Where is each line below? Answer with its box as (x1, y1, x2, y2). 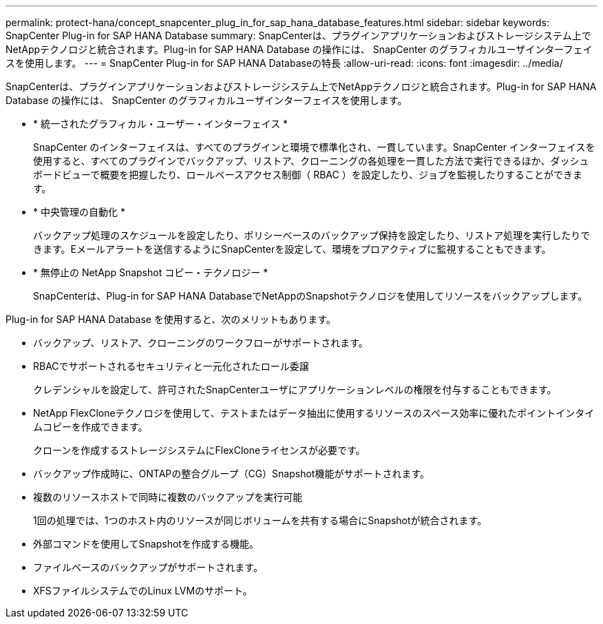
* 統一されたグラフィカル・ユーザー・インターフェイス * (33, 118, 288, 129)
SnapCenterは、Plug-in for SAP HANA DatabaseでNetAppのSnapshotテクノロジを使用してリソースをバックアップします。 (33, 290, 588, 302)
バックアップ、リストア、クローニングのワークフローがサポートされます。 (33, 337, 368, 349)
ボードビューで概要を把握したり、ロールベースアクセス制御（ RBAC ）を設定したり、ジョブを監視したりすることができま (33, 169, 583, 180)
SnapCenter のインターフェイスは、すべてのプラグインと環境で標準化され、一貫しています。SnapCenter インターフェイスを (33, 141, 595, 153)
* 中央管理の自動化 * (33, 206, 125, 218)
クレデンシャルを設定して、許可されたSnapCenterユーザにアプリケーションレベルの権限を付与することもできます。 (33, 384, 557, 395)
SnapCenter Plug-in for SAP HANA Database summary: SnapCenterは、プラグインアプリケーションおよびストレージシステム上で (6, 30, 591, 41)
